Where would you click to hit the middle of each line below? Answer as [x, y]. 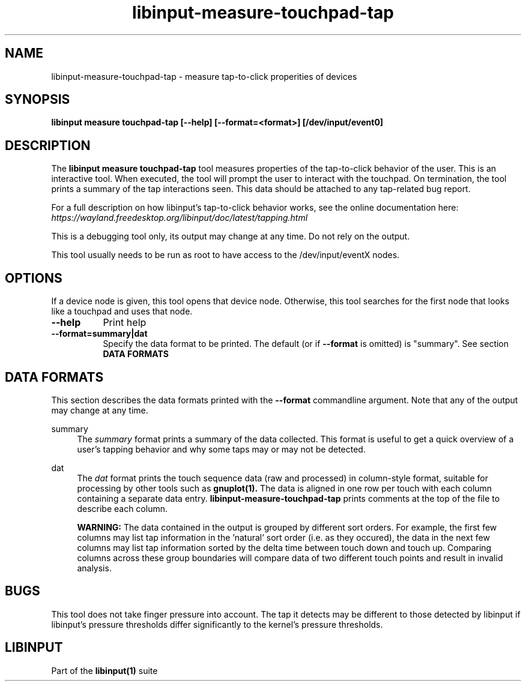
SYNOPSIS [38, 100]
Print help [125, 323]
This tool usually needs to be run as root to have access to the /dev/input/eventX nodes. [225, 255]
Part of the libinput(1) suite [104, 670]
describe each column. [122, 508]
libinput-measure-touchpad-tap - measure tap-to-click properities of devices [204, 76]
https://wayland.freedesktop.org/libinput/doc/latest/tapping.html [180, 218]
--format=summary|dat [99, 334]
